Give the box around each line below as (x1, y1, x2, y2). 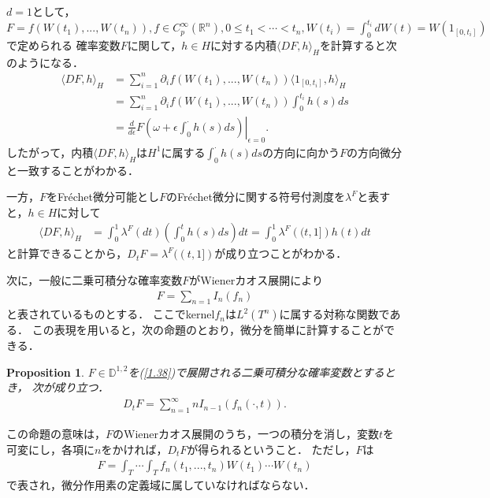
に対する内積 (210, 36, 277, 53)
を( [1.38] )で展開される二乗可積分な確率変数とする (128, 363, 384, 380)
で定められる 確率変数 (6, 36, 121, 53)
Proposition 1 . (6, 363, 84, 380)
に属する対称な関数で (279, 306, 390, 322)
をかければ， (101, 440, 168, 457)
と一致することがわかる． (6, 162, 139, 178)
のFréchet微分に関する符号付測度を (166, 188, 345, 205)
